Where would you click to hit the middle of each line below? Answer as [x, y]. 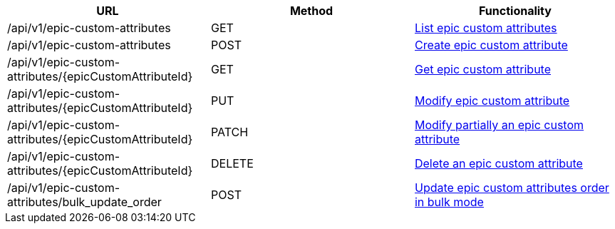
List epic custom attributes [486, 28]
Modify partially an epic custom [499, 125]
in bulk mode [449, 202]
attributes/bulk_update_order [84, 202]
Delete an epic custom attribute [498, 163]
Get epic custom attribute [483, 69]
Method [311, 11]
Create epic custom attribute [491, 45]
